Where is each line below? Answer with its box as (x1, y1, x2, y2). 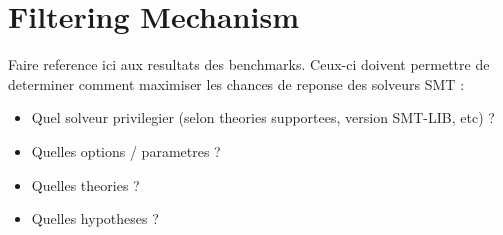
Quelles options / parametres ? (31, 140, 221, 161)
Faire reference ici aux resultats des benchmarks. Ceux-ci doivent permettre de (8, 54, 490, 75)
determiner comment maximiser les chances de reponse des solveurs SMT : (8, 73, 465, 94)
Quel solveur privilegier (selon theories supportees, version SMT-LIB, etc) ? (31, 107, 495, 128)
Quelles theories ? (31, 174, 140, 195)
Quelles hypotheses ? (31, 208, 159, 229)
